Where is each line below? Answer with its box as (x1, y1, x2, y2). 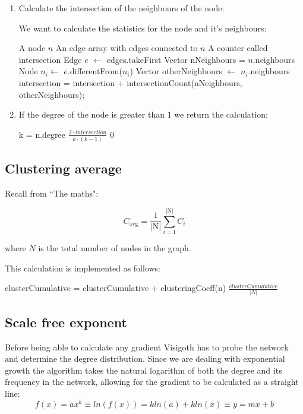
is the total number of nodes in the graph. (38, 241, 191, 254)
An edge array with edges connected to (55, 42, 198, 54)
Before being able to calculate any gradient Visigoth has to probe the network (5, 340, 289, 353)
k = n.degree (18, 128, 66, 140)
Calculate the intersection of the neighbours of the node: (18, 2, 225, 14)
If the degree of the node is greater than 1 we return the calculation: (18, 108, 268, 121)
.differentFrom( (67, 65, 122, 77)
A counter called (208, 42, 268, 54)
